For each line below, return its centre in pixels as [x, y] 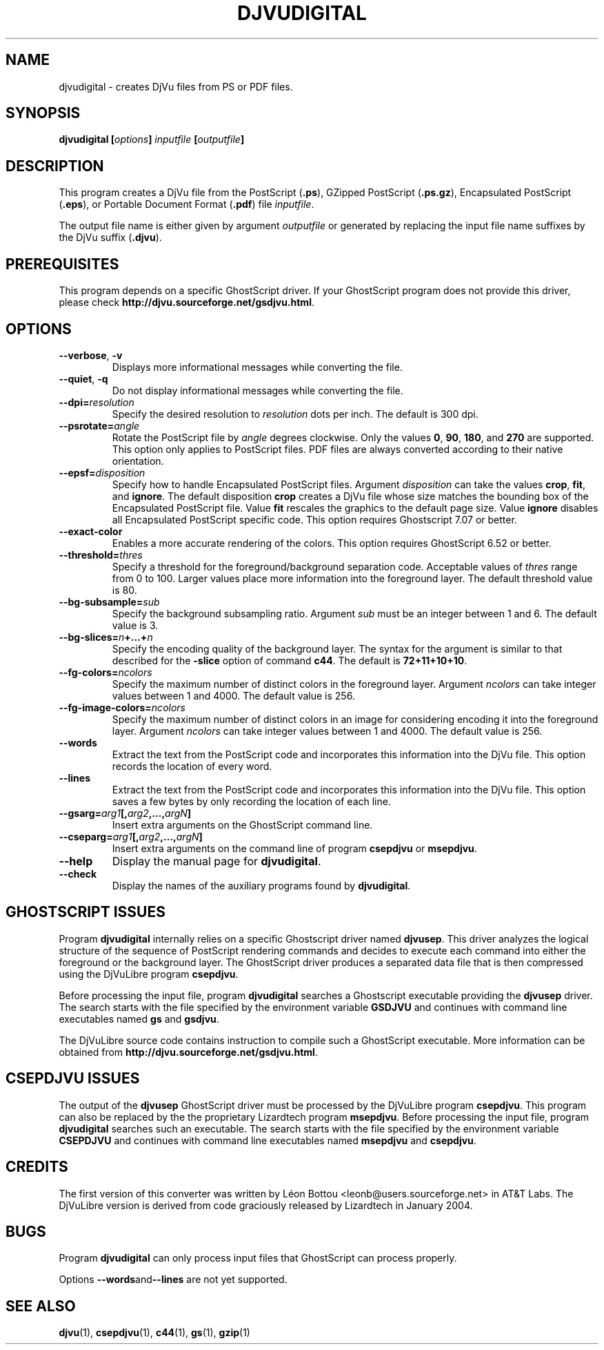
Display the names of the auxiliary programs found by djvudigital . [261, 885]
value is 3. [135, 625]
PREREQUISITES [62, 264]
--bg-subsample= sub [109, 601]
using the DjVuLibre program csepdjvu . [149, 974]
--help [76, 861]
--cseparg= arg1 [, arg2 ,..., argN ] [131, 836]
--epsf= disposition [102, 472]
